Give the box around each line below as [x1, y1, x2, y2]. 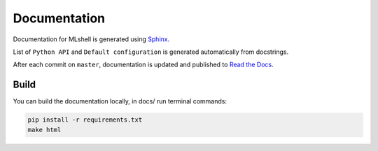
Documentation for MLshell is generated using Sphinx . [13, 35, 170, 43]
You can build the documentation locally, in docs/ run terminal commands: [13, 97, 227, 106]
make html [27, 126, 62, 134]
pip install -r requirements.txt [27, 116, 143, 124]
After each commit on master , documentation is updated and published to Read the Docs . [13, 60, 274, 69]
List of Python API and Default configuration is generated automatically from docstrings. [13, 48, 289, 56]
